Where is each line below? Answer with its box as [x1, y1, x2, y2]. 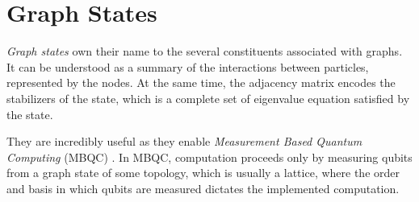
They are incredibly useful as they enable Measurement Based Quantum [6, 133, 362, 150]
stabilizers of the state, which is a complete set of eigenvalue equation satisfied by [6, 89, 410, 106]
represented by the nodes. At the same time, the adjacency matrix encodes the [6, 74, 396, 91]
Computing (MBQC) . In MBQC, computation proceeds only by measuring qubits [6, 148, 413, 165]
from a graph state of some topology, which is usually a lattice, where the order [6, 164, 400, 181]
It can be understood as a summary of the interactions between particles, [6, 58, 369, 75]
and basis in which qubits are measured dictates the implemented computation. [6, 179, 400, 196]
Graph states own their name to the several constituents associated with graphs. [6, 43, 403, 60]
